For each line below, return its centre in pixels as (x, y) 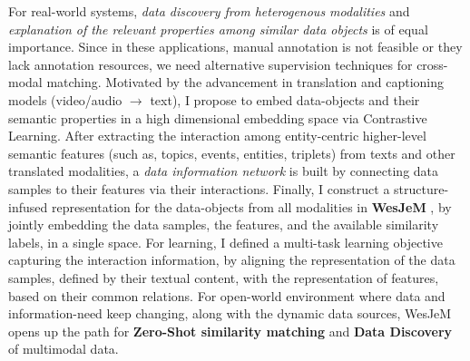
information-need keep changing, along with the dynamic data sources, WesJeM (230, 313)
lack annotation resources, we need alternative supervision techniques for (211, 64)
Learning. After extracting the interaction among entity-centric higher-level (217, 136)
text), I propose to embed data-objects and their (285, 99)
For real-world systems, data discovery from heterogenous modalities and (209, 11)
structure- (421, 188)
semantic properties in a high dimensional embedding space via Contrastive (218, 117)
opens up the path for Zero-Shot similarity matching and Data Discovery (230, 331)
